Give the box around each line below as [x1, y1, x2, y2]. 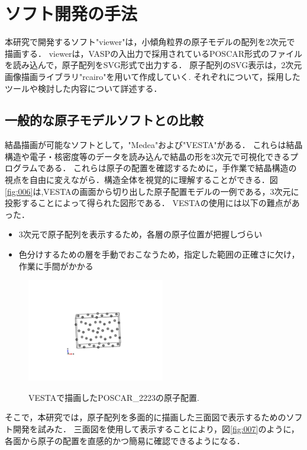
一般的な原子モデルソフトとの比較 [5, 111, 203, 129]
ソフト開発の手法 [5, 1, 138, 25]
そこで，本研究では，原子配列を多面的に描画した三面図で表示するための [5, 411, 286, 423]
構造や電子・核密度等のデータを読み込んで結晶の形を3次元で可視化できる [5, 150, 290, 162]
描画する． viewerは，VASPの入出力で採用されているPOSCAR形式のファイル [5, 47, 303, 59]
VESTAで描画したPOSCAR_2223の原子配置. [28, 391, 199, 403]
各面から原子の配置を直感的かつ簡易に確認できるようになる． [5, 434, 245, 446]
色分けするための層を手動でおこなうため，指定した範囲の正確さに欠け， [18, 248, 300, 261]
